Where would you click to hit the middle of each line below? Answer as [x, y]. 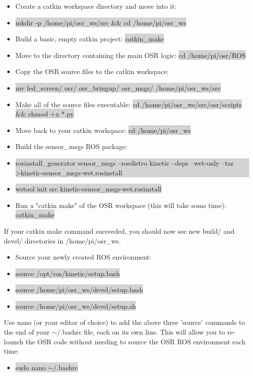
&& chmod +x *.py [45, 114]
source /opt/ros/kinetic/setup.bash [68, 273]
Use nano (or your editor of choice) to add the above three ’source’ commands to [125, 322]
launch [14, 341]
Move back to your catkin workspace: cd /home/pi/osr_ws [103, 130]
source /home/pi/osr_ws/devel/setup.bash [79, 290]
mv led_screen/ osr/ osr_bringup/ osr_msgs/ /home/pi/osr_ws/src [118, 87]
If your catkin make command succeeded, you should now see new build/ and [119, 231]
